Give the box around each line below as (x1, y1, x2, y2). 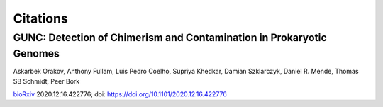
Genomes (13, 47, 60, 60)
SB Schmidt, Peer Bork (13, 77, 80, 85)
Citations (13, 11, 69, 26)
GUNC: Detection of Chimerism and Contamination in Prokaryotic (13, 31, 328, 44)
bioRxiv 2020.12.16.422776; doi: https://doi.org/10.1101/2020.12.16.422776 (13, 90, 227, 98)
